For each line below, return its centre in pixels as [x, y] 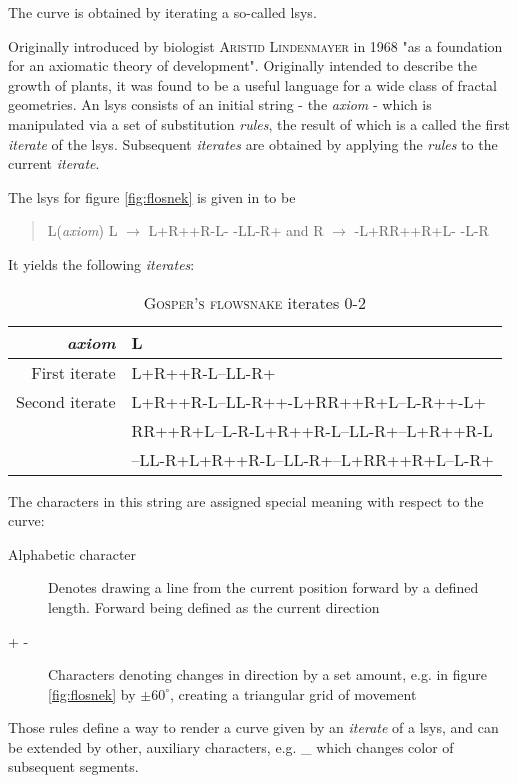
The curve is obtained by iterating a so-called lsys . [162, 12]
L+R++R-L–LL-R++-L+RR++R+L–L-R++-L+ [309, 401]
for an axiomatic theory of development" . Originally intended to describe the [243, 65]
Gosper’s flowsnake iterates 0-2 [254, 302]
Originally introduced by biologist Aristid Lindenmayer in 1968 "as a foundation [255, 45]
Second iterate [66, 401]
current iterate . [54, 163]
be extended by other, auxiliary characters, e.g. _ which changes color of [231, 746]
